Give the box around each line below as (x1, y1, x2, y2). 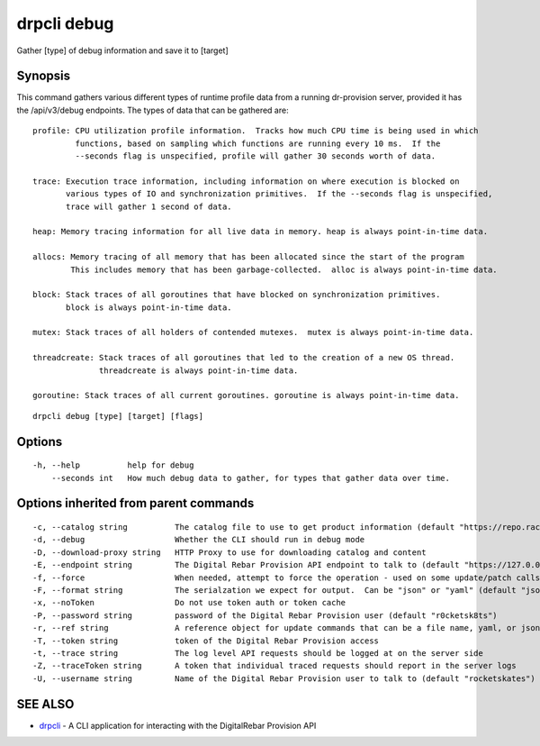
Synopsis (16, 68, 71, 84)
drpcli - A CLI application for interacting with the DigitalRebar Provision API (39, 720, 317, 731)
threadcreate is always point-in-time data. (99, 365, 299, 376)
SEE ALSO (16, 696, 75, 712)
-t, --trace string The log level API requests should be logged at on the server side (32, 648, 483, 658)
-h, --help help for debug (32, 460, 194, 470)
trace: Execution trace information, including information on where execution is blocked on (32, 176, 460, 186)
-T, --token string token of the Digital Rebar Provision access (32, 635, 380, 646)
